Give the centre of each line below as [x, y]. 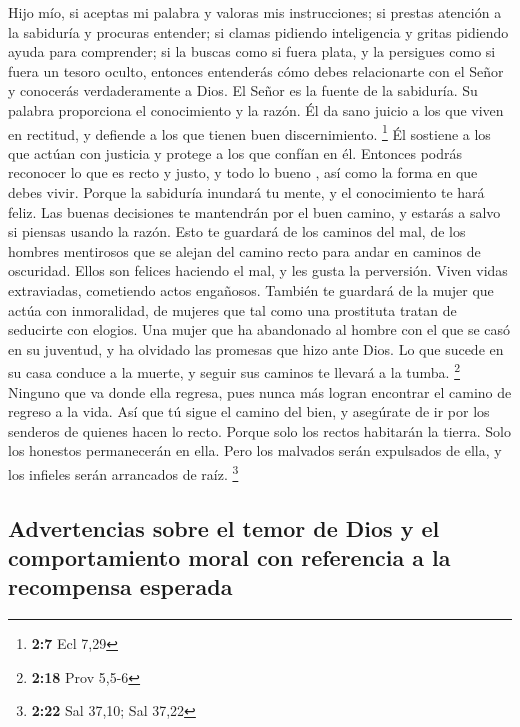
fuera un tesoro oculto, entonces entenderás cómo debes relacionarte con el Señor [256, 70]
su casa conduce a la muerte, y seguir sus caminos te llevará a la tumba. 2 [234, 370]
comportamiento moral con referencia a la [229, 557]
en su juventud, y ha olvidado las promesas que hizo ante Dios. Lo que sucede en [256, 348]
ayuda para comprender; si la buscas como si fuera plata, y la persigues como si [252, 51]
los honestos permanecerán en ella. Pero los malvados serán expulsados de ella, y [255, 450]
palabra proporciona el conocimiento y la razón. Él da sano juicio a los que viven [256, 109]
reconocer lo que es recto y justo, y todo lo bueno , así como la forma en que [243, 172]
